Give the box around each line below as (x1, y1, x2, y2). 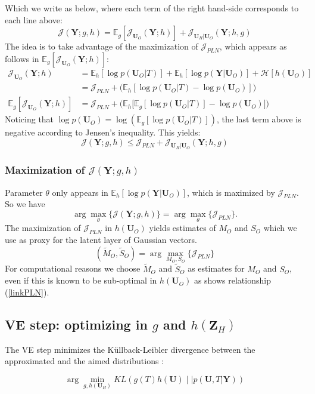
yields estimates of (149, 221, 216, 234)
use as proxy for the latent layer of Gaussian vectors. (5, 233, 198, 246)
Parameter (5, 186, 43, 198)
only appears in (52, 186, 108, 198)
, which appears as (219, 40, 287, 53)
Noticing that (5, 113, 54, 125)
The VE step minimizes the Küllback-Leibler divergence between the (5, 343, 255, 355)
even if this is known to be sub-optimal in (5, 274, 157, 287)
